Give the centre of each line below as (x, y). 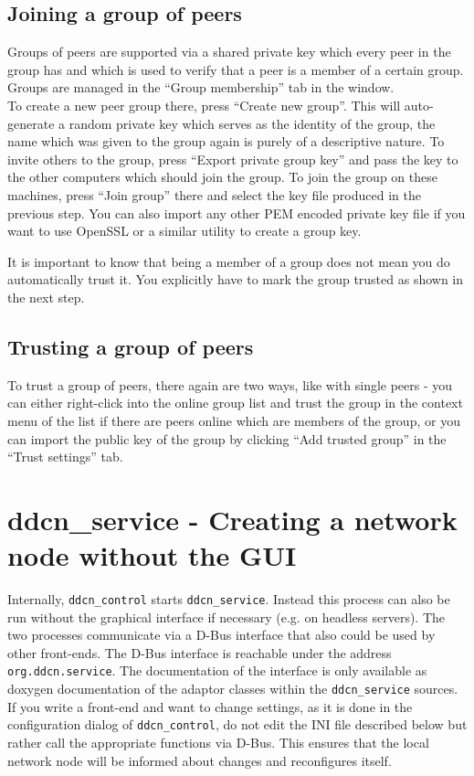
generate (31, 123)
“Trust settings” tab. (65, 457)
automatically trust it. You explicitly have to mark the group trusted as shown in (236, 279)
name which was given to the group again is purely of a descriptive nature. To (226, 141)
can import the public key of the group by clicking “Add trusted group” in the (227, 438)
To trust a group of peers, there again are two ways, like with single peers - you (230, 384)
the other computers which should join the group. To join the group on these (222, 177)
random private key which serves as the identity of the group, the (252, 123)
